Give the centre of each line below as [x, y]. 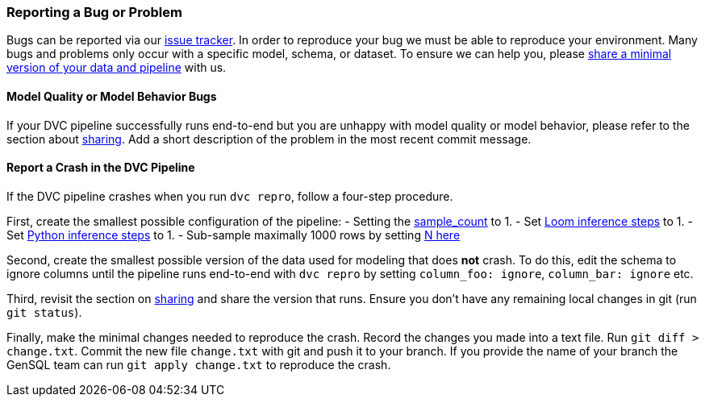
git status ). [44, 312]
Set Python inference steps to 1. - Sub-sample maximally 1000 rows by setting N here [234, 235]
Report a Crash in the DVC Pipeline [101, 168]
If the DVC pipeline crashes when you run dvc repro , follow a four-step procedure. [230, 196]
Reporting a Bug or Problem [94, 12]
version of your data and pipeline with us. [117, 68]
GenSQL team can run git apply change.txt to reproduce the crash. [199, 364]
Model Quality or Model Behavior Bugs [112, 96]
